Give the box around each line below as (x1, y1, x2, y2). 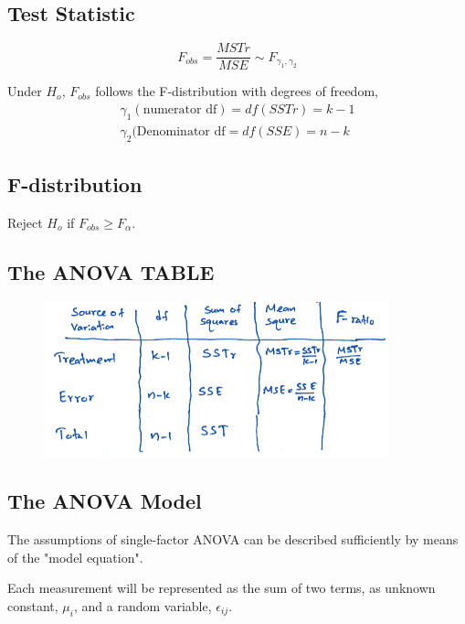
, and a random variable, (73, 596, 212, 615)
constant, (7, 596, 58, 615)
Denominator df (136, 124, 226, 138)
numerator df (143, 102, 217, 116)
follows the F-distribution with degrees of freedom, (95, 81, 378, 101)
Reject (7, 212, 43, 231)
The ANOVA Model (7, 487, 202, 515)
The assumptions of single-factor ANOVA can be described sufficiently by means (7, 530, 459, 549)
